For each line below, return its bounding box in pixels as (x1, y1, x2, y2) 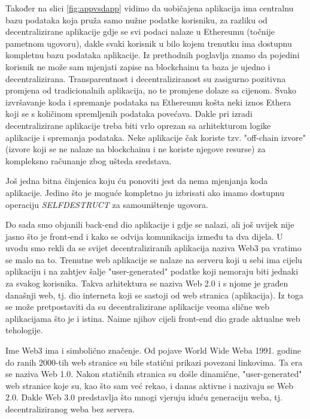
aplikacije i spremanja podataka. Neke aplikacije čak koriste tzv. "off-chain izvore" (5, 131, 306, 143)
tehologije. (5, 324, 43, 336)
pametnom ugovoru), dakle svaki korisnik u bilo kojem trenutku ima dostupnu (5, 37, 292, 49)
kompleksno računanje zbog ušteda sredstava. (5, 154, 172, 167)
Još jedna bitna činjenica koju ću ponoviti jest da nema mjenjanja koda (5, 174, 268, 187)
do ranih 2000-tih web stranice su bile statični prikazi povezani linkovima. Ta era (5, 355, 303, 368)
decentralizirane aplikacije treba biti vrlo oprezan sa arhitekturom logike (5, 119, 271, 131)
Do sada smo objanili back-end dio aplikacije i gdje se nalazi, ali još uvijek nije (5, 218, 294, 231)
